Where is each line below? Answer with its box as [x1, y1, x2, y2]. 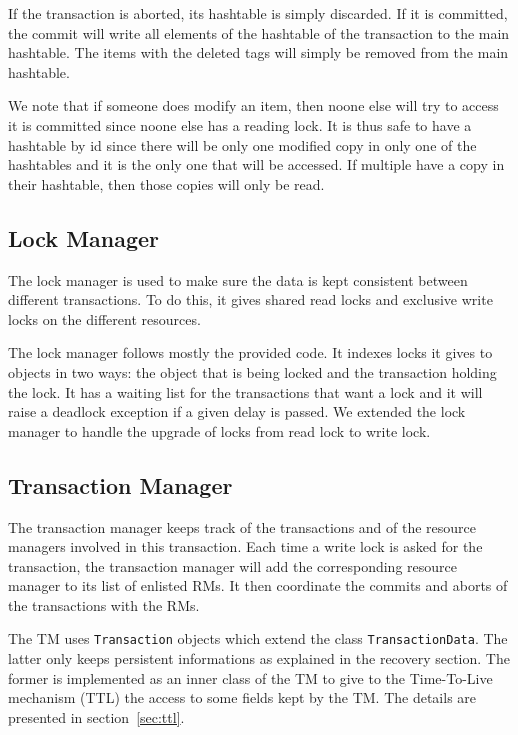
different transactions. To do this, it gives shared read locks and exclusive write [8, 289, 493, 310]
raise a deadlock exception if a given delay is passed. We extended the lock [8, 401, 466, 422]
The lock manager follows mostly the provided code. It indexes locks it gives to [8, 342, 493, 363]
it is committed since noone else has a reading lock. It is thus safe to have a [8, 114, 472, 135]
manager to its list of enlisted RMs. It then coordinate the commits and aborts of [8, 575, 508, 596]
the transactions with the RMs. [8, 594, 200, 615]
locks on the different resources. [8, 308, 201, 329]
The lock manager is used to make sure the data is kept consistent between [8, 269, 468, 290]
